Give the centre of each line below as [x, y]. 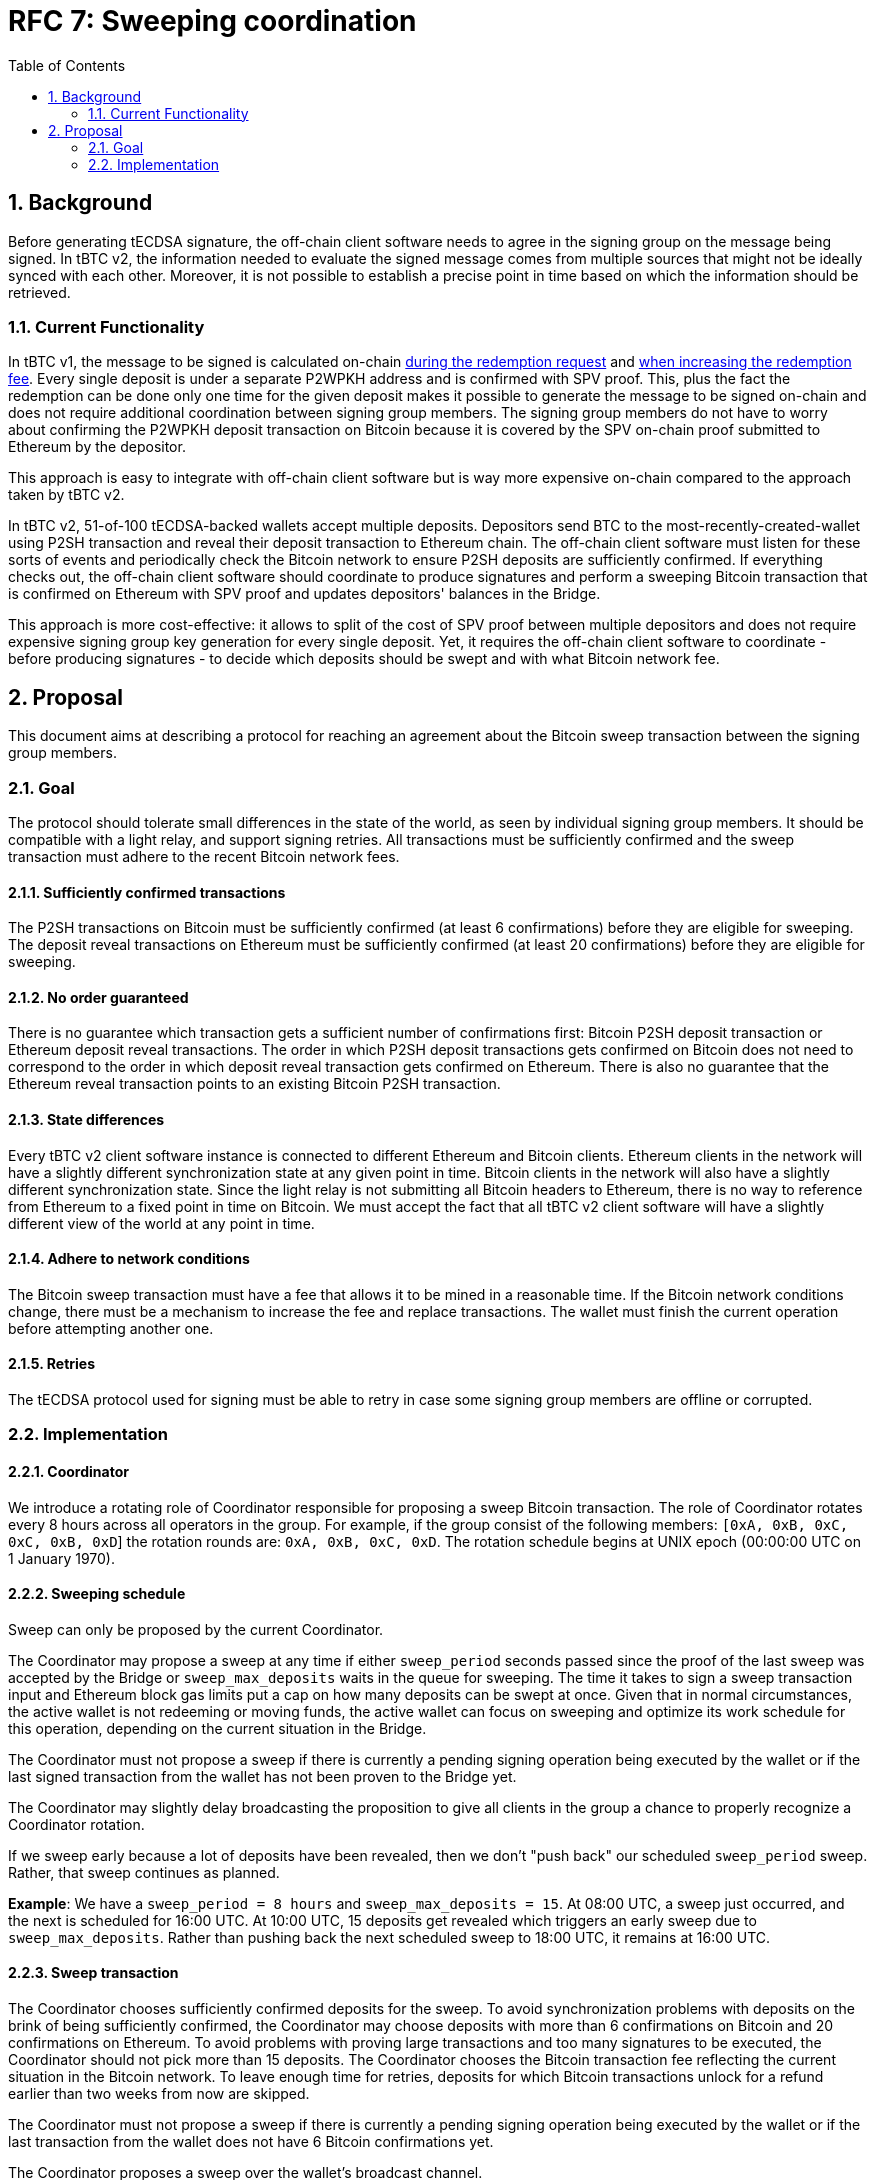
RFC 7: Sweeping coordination [212, 21]
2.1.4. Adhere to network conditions [129, 1259]
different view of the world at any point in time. [161, 1223]
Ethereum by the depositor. [97, 447]
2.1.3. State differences [86, 1119]
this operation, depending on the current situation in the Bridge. [217, 1728]
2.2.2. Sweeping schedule [97, 1594]
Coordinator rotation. [76, 1824]
